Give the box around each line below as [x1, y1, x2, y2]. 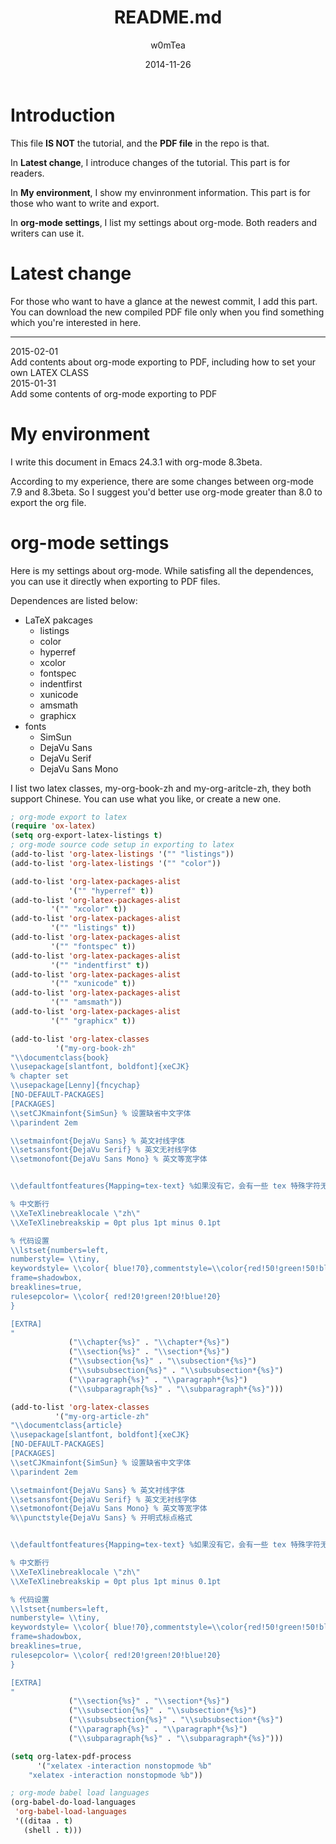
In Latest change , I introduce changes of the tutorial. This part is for [10, 156, 291, 168]
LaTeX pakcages [24, 614, 93, 626]
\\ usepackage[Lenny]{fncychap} [10, 1081, 141, 1091]
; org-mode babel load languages [10, 1788, 150, 1798]
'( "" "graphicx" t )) [50, 1016, 137, 1026]
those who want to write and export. [10, 197, 160, 209]
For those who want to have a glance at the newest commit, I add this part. [10, 295, 318, 307]
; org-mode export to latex [10, 812, 128, 822]
